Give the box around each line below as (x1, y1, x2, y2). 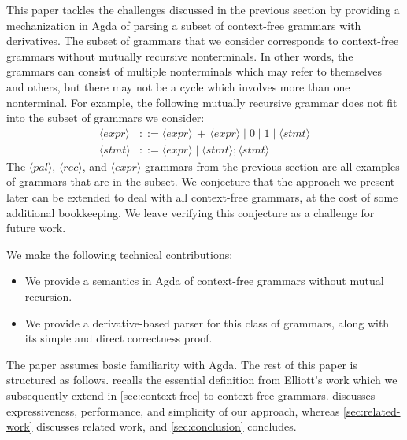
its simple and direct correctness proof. (24, 330, 213, 346)
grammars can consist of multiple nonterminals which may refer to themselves (6, 63, 382, 79)
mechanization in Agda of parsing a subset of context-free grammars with (6, 17, 361, 33)
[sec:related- (343, 402, 401, 419)
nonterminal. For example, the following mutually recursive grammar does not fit (6, 94, 398, 110)
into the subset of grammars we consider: (6, 109, 205, 126)
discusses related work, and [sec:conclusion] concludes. (36, 418, 297, 434)
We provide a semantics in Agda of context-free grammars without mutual (24, 272, 384, 289)
